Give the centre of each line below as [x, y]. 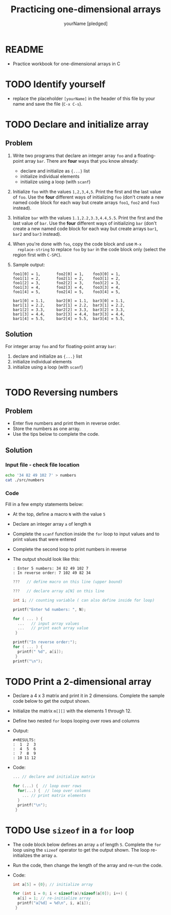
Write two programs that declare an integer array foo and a [75, 155]
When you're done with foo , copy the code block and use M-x [77, 244]
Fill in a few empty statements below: [44, 504]
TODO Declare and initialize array [77, 124]
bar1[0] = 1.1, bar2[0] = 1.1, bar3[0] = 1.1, [69, 301]
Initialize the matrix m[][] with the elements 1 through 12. [72, 711]
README [25, 49]
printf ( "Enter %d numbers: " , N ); [49, 609]
